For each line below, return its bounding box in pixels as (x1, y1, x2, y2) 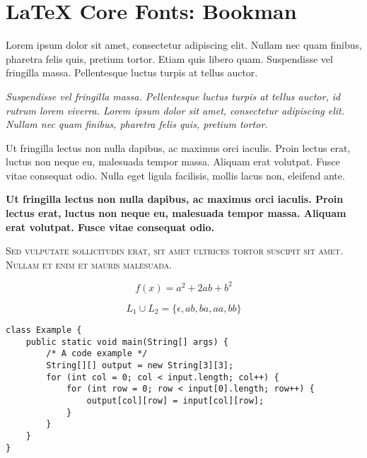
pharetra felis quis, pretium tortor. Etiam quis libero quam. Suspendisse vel (6, 51, 333, 66)
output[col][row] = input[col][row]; (86, 395, 264, 406)
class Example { (6, 324, 82, 335)
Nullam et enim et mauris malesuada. (6, 257, 173, 271)
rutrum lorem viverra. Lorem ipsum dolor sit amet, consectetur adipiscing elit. (6, 102, 345, 117)
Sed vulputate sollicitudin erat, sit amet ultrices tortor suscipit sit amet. (6, 243, 343, 258)
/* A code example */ (46, 348, 148, 359)
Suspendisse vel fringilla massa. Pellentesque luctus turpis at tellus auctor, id (6, 88, 341, 103)
